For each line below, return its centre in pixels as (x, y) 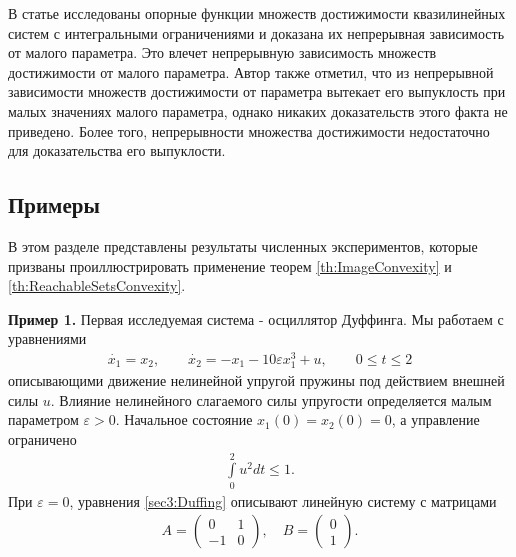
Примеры (54, 204)
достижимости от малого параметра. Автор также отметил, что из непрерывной (251, 71)
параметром (43, 419)
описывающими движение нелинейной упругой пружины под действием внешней (256, 380)
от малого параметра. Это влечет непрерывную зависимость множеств (222, 52)
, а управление (435, 419)
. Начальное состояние (184, 419)
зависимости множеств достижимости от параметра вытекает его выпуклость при (257, 91)
